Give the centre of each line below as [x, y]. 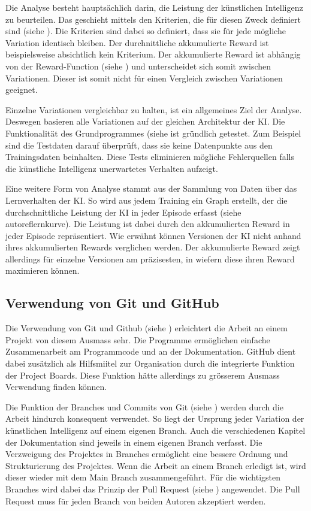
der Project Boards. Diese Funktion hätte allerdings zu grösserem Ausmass [143, 375]
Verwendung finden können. [56, 387]
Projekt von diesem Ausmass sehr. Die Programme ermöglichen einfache [138, 339]
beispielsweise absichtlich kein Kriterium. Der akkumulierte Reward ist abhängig [153, 54]
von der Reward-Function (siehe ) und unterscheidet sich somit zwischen [138, 66]
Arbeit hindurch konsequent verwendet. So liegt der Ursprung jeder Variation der [155, 418]
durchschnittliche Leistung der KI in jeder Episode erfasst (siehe [123, 212]
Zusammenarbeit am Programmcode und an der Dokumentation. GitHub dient [151, 351]
